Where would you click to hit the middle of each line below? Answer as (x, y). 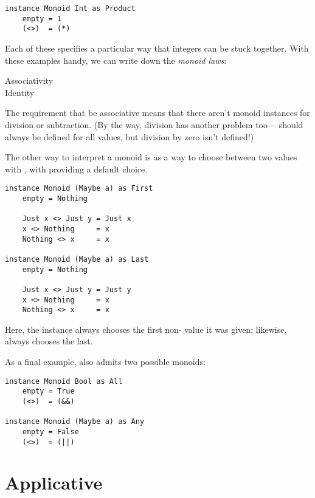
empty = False (50, 431)
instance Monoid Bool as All (64, 381)
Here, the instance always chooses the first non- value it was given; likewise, (146, 329)
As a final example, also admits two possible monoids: (105, 362)
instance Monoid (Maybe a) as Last (77, 259)
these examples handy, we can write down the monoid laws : (116, 60)
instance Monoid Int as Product (70, 9)
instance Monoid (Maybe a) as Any (75, 422)
